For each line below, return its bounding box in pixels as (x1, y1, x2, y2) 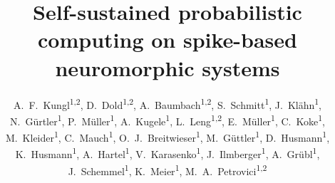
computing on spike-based (38, 25, 297, 54)
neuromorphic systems (55, 53, 280, 82)
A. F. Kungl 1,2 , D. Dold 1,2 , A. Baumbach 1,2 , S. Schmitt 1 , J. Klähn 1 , (14, 95, 321, 112)
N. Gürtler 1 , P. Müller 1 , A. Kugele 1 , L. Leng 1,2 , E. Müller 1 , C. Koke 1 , (10, 111, 325, 128)
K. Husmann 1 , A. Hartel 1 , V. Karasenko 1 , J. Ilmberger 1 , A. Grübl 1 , (15, 145, 320, 161)
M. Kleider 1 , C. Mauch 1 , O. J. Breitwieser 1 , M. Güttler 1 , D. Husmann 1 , (5, 128, 330, 145)
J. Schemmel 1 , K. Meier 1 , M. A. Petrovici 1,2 (68, 161, 267, 178)
